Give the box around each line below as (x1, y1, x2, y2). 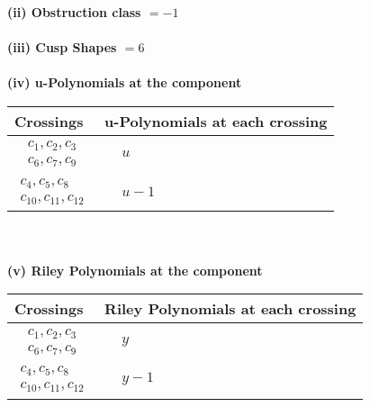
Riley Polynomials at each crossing (104, 298, 356, 320)
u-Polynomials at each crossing (104, 110, 328, 131)
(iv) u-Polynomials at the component (7, 73, 242, 92)
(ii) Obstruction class (7, 3, 141, 21)
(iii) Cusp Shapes (7, 38, 117, 57)
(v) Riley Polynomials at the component (7, 260, 263, 279)
